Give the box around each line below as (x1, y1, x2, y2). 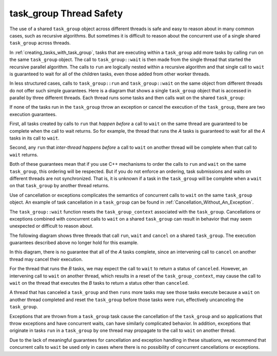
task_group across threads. (9, 40, 71, 46)
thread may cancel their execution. (9, 256, 83, 262)
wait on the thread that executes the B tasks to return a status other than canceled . (9, 280, 189, 286)
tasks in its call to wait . (9, 135, 60, 141)
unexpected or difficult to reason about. (9, 223, 93, 229)
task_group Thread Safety (9, 8, 123, 19)
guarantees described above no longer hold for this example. (9, 240, 138, 246)
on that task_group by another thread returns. (9, 183, 110, 189)
